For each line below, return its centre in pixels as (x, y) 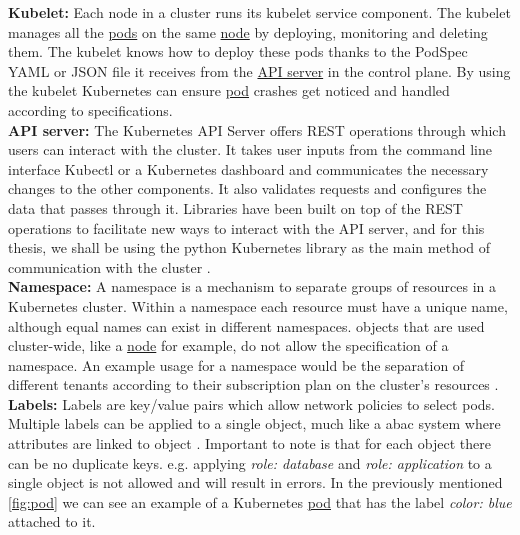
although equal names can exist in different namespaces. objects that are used (246, 325)
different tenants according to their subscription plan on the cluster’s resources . (253, 384)
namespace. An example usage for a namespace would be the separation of (236, 364)
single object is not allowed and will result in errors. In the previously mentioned (255, 482)
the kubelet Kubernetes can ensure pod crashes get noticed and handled (229, 90)
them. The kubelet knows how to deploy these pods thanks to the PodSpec (238, 51)
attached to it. (52, 521)
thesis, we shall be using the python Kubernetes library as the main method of (249, 247)
